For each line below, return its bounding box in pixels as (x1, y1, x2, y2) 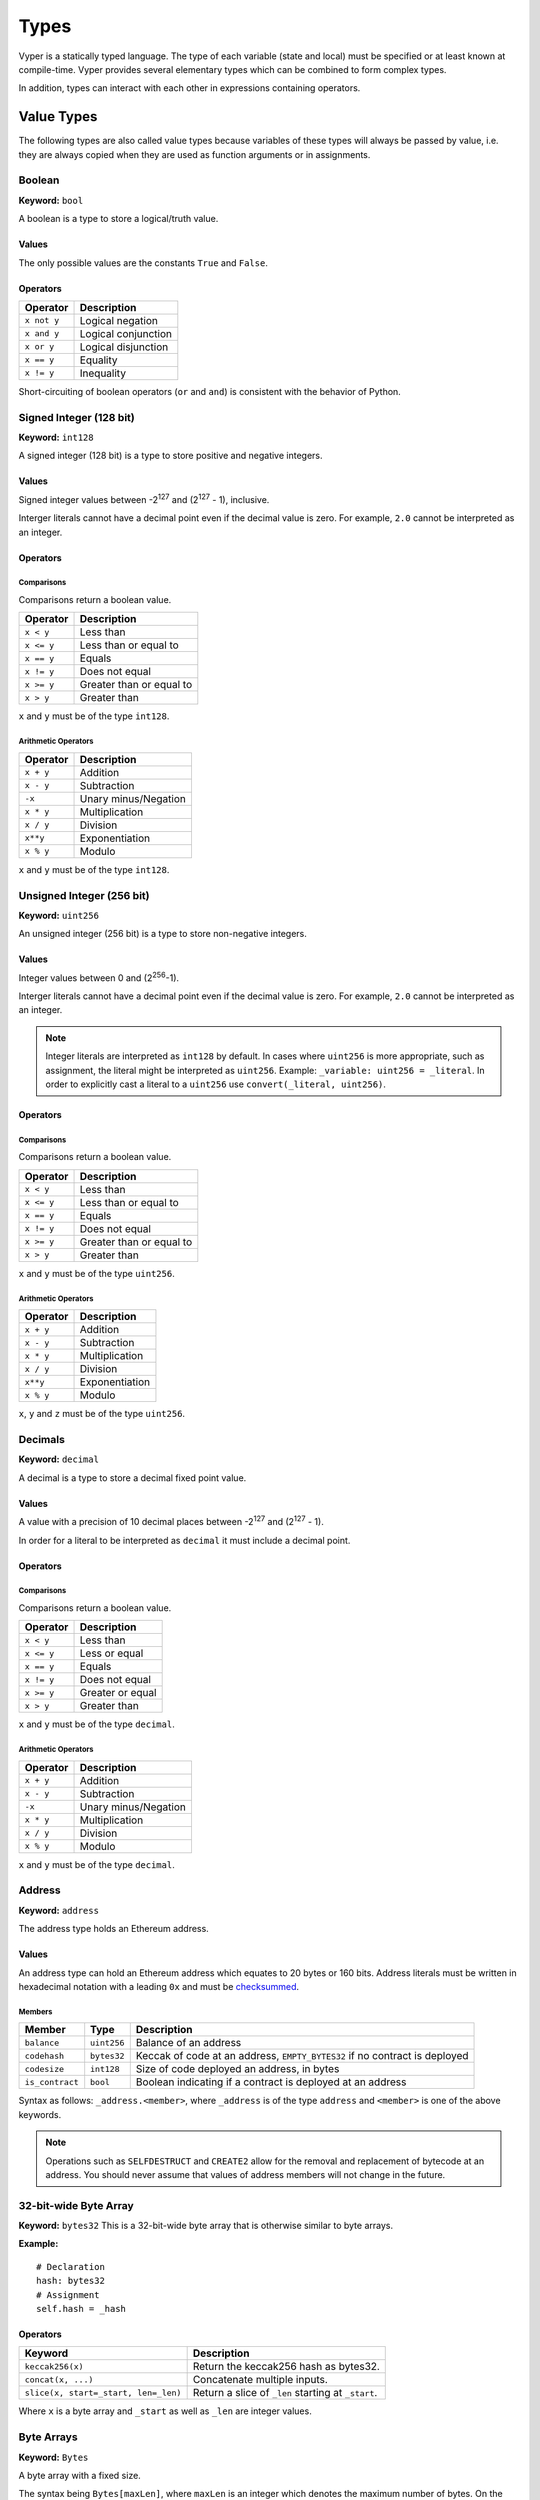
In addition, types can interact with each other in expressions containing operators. (18, 82, 361, 94)
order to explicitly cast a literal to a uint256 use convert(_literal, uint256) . (45, 1078, 387, 1090)
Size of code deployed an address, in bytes (135, 2062, 340, 2076)
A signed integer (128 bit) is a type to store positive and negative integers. (18, 450, 324, 462)
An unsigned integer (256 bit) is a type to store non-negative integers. (18, 928, 307, 940)
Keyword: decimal (18, 1453, 100, 1465)
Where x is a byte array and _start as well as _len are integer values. (18, 2405, 312, 2417)
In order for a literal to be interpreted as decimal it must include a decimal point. (18, 1534, 351, 1546)
